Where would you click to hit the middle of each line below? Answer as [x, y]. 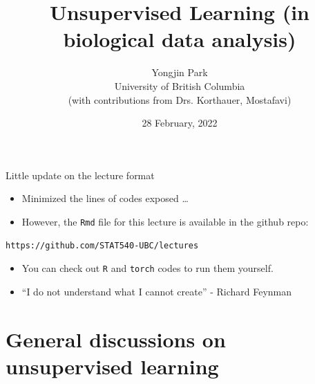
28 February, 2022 [180, 123]
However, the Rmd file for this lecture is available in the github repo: [165, 221]
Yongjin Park [180, 72]
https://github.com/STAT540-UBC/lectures [102, 245]
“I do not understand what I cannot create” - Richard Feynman [157, 291]
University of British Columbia [180, 85]
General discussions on [116, 339]
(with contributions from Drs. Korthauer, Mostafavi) [180, 99]
